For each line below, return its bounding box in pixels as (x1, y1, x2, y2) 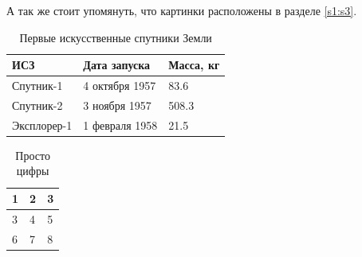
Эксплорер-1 (12, 116, 73, 133)
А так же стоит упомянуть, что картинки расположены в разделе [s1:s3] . (6, 2, 357, 18)
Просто (15, 146, 50, 163)
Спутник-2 (12, 96, 63, 113)
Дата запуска (83, 56, 151, 73)
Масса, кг (168, 56, 220, 73)
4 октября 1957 (83, 77, 156, 94)
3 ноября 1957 (83, 96, 151, 113)
